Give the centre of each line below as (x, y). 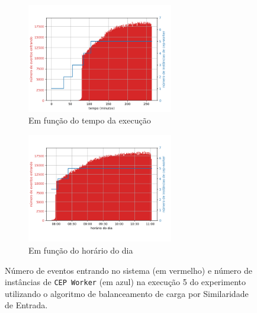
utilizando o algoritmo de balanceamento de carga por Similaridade (127, 293)
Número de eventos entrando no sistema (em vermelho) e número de (128, 270)
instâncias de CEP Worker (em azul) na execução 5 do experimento (125, 282)
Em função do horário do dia (81, 250)
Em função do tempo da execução (90, 120)
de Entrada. (26, 305)
